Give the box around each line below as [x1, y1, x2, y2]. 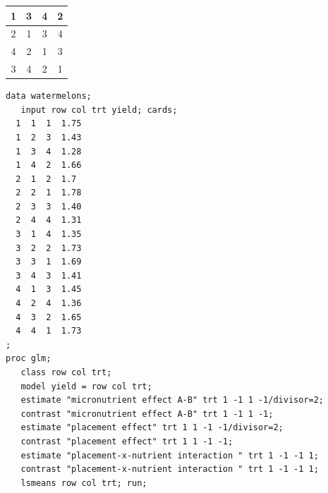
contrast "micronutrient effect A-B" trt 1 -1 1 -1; [20, 408, 274, 419]
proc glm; [6, 353, 51, 364]
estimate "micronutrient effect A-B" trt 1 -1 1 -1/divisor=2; [20, 395, 324, 406]
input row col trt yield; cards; [20, 104, 178, 115]
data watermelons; [6, 91, 92, 102]
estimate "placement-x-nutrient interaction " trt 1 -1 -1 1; [20, 450, 319, 461]
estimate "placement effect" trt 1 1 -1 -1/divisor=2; [20, 422, 284, 433]
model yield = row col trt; [20, 381, 152, 391]
